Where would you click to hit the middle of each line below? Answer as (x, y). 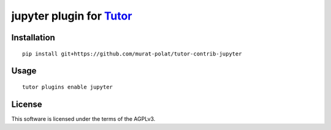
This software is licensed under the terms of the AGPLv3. (83, 118)
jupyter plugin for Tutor (72, 16)
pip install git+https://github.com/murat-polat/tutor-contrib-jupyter (132, 54)
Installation (33, 38)
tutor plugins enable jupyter (68, 87)
